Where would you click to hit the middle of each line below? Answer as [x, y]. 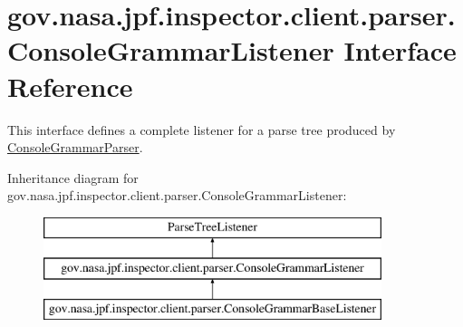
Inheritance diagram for [73, 177]
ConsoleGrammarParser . [75, 147]
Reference [70, 86]
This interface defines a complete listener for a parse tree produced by [202, 129]
